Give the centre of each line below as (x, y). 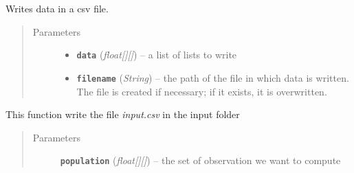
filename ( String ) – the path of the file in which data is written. (213, 77)
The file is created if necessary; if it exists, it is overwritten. (202, 91)
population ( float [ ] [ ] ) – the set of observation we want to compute (200, 160)
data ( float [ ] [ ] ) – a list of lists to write (157, 55)
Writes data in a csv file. (57, 8)
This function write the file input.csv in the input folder (123, 114)
